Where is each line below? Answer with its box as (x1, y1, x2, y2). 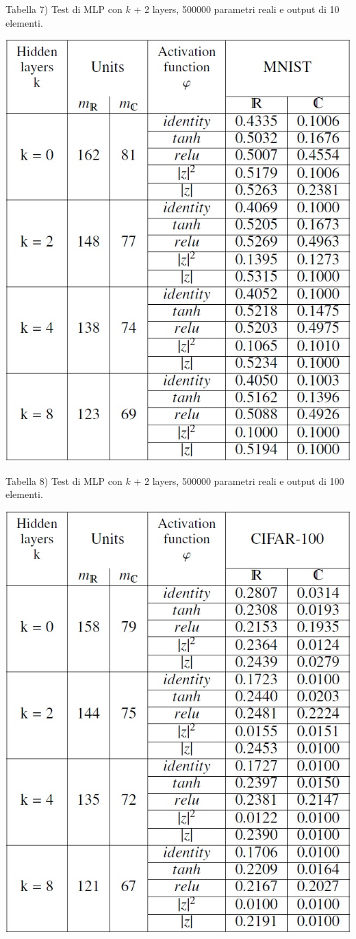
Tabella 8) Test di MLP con (5, 473, 123, 488)
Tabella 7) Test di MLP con (5, 2, 123, 16)
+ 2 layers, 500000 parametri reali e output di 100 (133, 473, 344, 488)
